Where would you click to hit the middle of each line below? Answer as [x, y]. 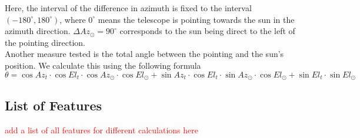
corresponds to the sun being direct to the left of [207, 31]
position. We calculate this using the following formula [103, 65]
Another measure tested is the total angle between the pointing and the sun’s [144, 54]
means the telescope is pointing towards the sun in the [196, 19]
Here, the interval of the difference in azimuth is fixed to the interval [128, 8]
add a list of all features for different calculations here [101, 130]
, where [73, 19]
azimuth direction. [38, 31]
